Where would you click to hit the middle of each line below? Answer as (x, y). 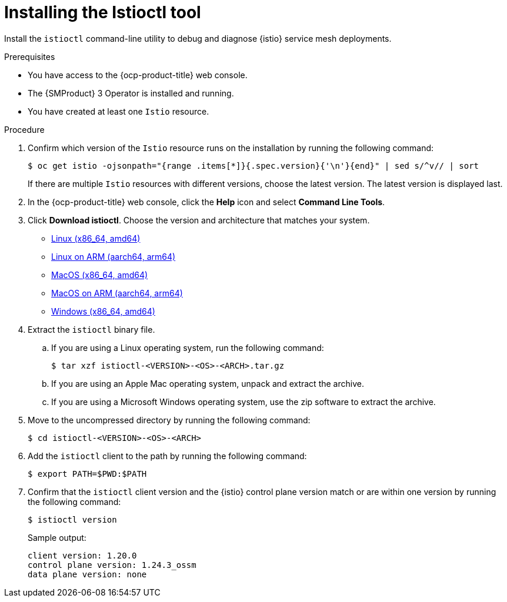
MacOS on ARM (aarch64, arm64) (117, 293)
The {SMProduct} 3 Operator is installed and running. (131, 93)
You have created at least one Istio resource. (119, 111)
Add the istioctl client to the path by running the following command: (167, 456)
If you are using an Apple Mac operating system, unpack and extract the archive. (208, 383)
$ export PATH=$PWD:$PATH (87, 474)
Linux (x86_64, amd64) (96, 238)
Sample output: (57, 537)
